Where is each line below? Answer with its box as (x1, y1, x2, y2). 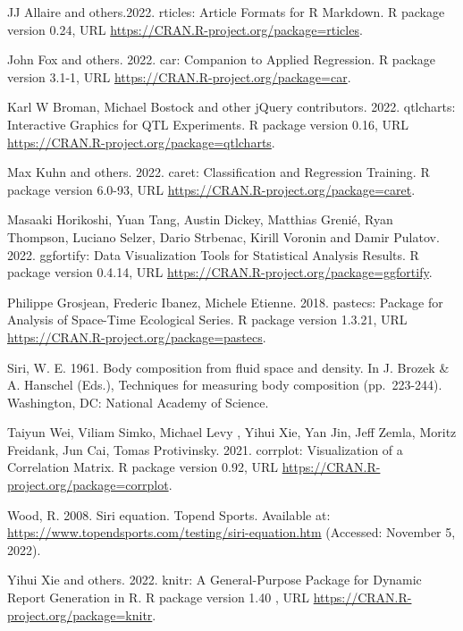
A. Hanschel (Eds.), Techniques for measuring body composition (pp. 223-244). (7, 375, 442, 394)
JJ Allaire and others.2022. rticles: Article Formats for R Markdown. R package (7, 3, 445, 21)
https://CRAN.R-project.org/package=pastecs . (7, 327, 266, 346)
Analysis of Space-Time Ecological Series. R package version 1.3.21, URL (7, 310, 408, 329)
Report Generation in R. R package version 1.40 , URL (7, 588, 310, 607)
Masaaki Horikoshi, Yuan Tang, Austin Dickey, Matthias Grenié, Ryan (7, 210, 393, 229)
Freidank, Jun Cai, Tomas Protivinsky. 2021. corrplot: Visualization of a (7, 440, 403, 459)
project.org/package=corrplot (7, 475, 169, 494)
